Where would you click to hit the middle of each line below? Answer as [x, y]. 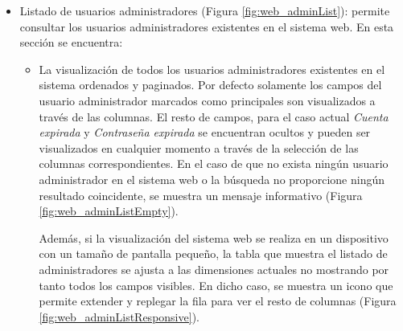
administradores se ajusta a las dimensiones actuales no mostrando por [214, 269]
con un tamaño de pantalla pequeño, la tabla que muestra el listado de [213, 253]
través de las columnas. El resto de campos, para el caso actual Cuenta [214, 116]
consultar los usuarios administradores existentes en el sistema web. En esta [207, 26]
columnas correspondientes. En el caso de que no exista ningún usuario [214, 163]
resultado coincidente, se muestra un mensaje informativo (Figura [201, 195]
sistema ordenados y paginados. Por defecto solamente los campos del [210, 85]
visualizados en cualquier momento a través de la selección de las [199, 147]
